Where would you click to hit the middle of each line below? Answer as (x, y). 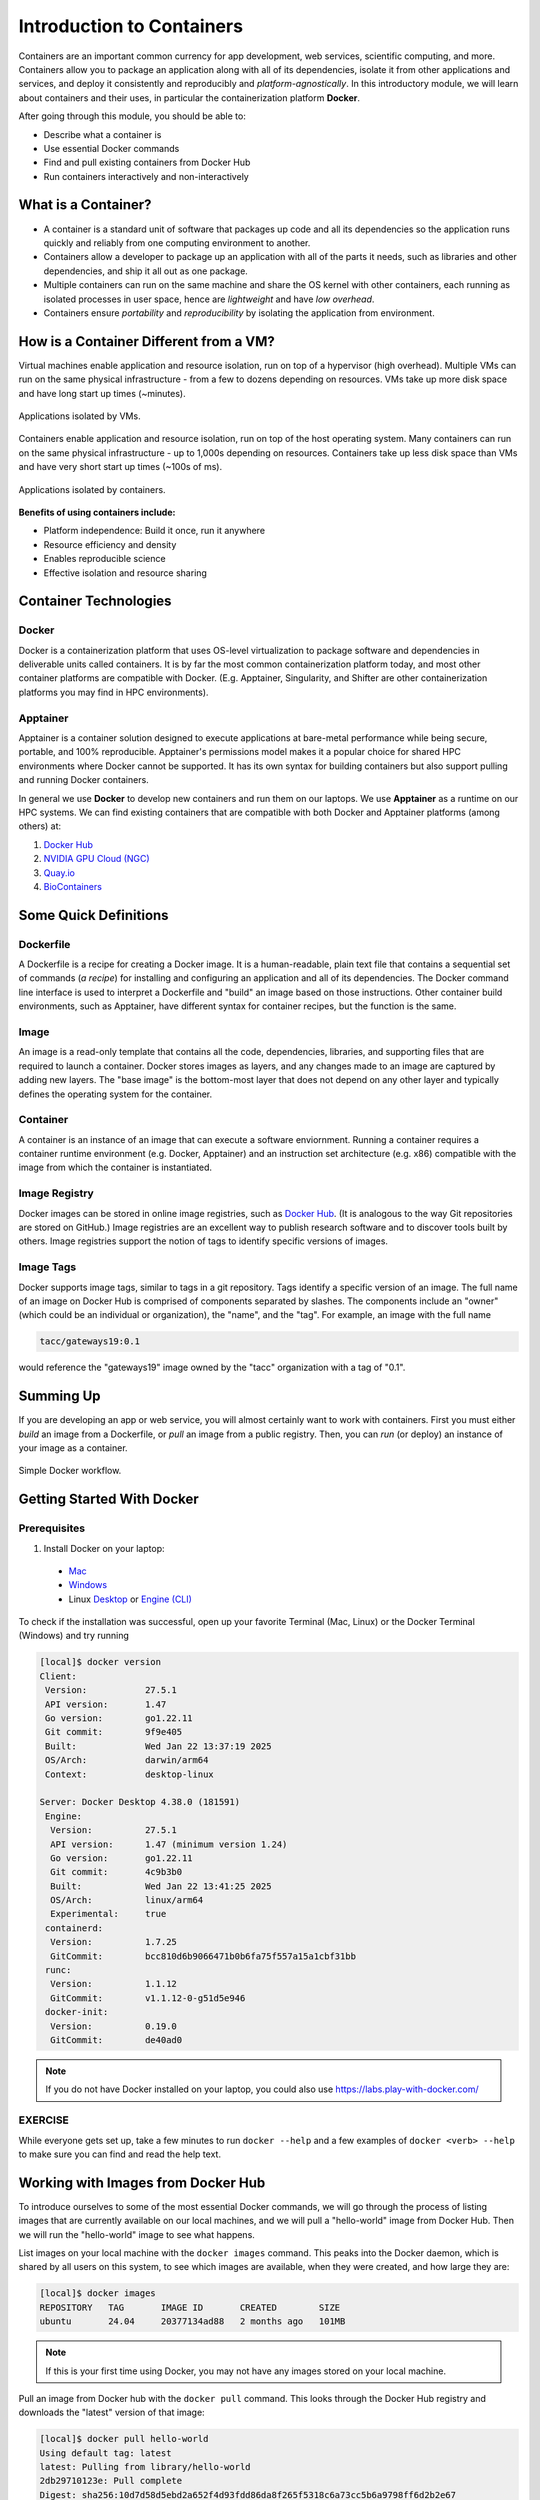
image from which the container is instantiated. (115, 1167)
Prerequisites (51, 1528)
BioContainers (72, 886)
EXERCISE (44, 2120)
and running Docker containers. (83, 780)
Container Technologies (95, 601)
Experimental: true (108, 1914)
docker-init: (77, 2012)
